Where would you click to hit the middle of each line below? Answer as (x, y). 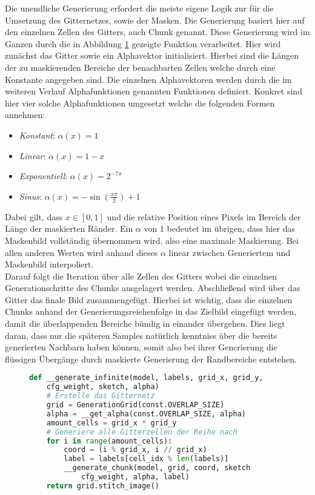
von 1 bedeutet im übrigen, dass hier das (220, 228)
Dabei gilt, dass (34, 216)
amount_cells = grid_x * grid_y (111, 423)
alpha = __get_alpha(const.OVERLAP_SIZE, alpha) (146, 414)
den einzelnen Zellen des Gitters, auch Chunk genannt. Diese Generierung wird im (157, 32)
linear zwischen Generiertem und (230, 252)
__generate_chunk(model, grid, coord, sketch (157, 468)
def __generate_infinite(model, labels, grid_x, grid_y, (146, 378)
